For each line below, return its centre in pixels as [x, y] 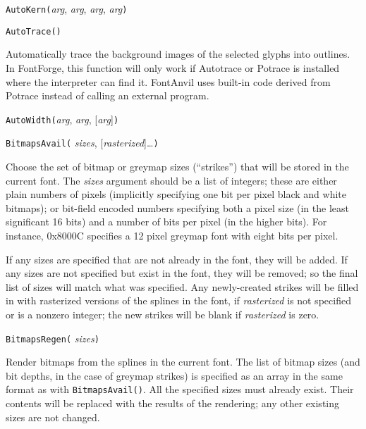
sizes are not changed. [53, 417]
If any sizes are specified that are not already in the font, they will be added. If [177, 259]
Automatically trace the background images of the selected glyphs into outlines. [178, 54]
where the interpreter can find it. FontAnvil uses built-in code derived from [168, 81]
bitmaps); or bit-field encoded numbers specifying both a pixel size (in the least [177, 207]
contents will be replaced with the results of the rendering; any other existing [173, 403]
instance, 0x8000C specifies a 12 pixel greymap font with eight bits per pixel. [172, 235]
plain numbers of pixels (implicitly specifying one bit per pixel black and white [176, 194]
